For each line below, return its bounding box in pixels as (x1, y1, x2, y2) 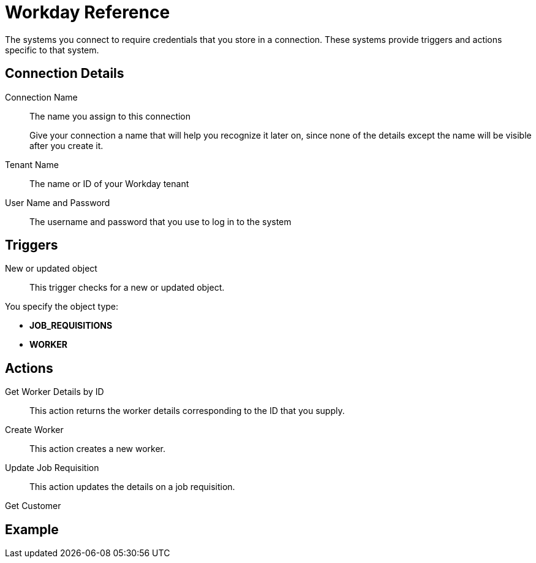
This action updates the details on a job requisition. (29, 481, 235, 492)
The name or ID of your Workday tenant (29, 178, 189, 189)
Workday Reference (5, 2, 170, 23)
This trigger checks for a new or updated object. (29, 282, 225, 293)
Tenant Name (5, 159, 59, 170)
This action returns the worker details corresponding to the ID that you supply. (29, 405, 345, 416)
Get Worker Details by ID (5, 386, 104, 397)
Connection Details (5, 66, 124, 82)
